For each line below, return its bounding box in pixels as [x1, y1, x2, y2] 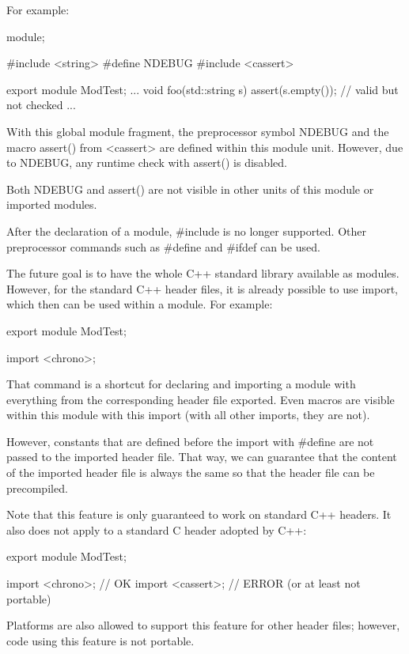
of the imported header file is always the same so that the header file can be [6, 464, 375, 481]
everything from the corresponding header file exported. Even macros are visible [6, 391, 395, 407]
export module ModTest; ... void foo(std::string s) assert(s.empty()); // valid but [6, 81, 399, 97]
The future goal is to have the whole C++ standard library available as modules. [6, 265, 400, 282]
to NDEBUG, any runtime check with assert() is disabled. [6, 154, 287, 171]
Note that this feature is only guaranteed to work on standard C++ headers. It [6, 506, 392, 523]
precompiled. [6, 479, 68, 496]
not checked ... [6, 96, 76, 113]
